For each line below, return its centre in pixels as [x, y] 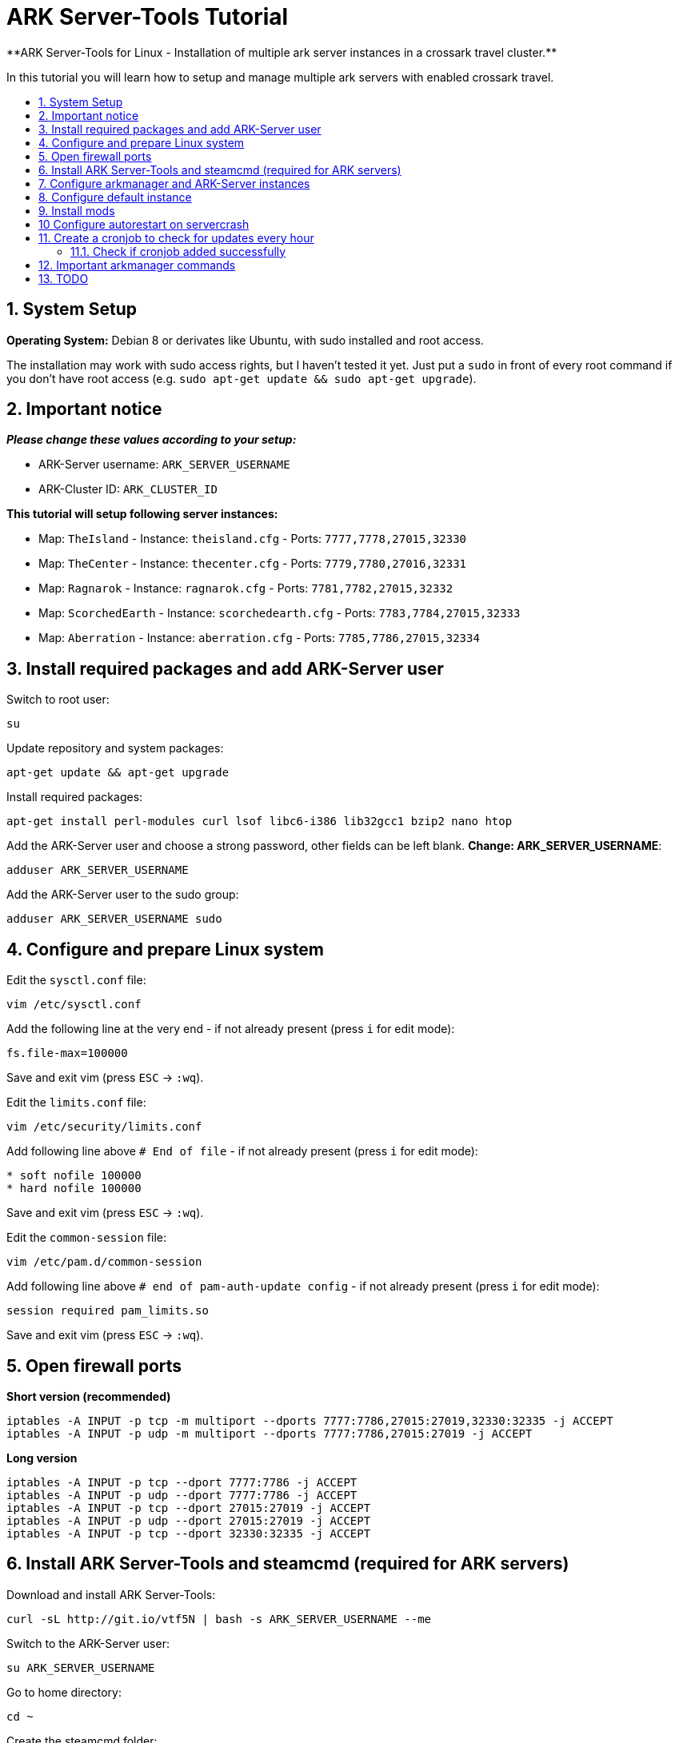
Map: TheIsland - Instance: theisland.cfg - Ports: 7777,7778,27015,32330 [253, 539]
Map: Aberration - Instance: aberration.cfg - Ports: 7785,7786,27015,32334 [259, 638]
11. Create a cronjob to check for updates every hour [176, 237]
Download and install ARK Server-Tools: [111, 1594]
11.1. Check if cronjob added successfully [178, 251]
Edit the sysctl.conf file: [76, 980]
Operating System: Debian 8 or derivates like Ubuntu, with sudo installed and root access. [245, 340]
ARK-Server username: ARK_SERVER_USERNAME [164, 465]
